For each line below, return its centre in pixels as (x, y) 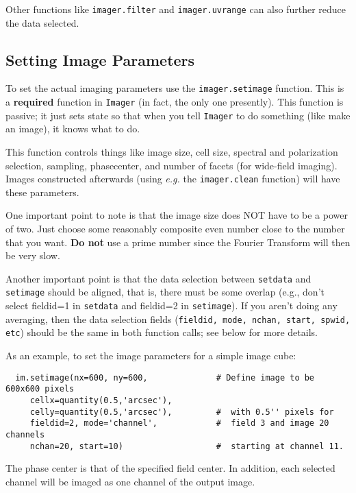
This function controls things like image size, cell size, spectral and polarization (172, 152)
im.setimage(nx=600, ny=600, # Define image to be (165, 377)
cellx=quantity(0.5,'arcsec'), (101, 401)
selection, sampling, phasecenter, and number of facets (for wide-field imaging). (171, 165)
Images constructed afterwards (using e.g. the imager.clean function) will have (173, 179)
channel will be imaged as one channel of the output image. (130, 481)
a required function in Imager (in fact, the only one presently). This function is (175, 102)
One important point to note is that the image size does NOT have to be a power (177, 215)
